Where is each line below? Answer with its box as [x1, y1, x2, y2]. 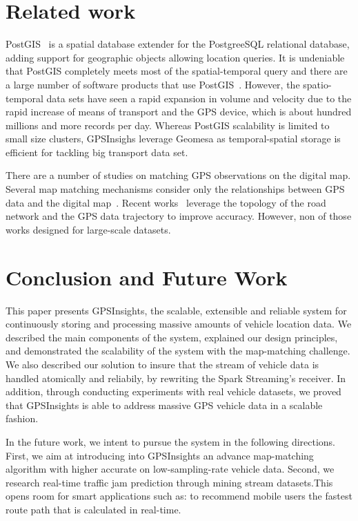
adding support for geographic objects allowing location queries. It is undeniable [6, 50, 345, 64]
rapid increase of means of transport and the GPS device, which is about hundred [6, 104, 352, 119]
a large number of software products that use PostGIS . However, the [6, 77, 300, 91]
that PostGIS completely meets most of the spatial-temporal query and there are [6, 64, 348, 78]
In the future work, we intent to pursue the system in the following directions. [6, 434, 336, 448]
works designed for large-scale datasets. [6, 222, 171, 236]
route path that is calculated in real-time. [6, 502, 181, 516]
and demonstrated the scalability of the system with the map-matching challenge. [6, 343, 350, 358]
